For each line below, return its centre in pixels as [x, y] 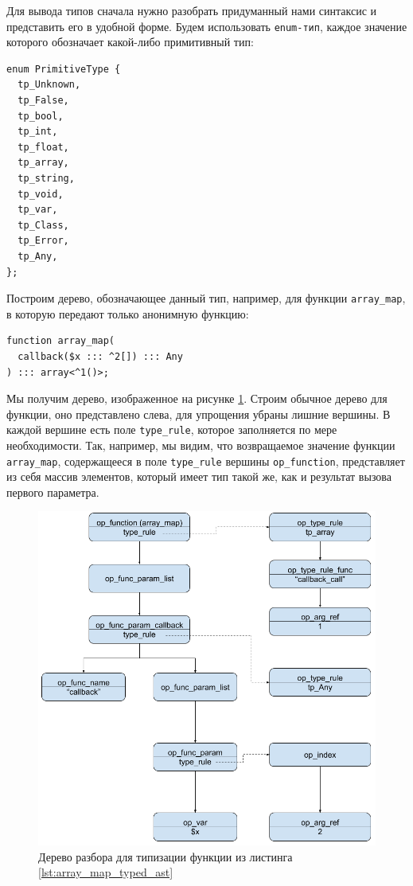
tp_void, [41, 194]
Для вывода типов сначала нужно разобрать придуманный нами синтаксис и [192, 10]
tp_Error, [43, 241]
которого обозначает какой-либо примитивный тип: [130, 42]
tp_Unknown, [49, 85]
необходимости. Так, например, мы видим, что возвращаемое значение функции [201, 445]
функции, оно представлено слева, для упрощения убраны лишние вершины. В [199, 414]
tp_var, [38, 210]
